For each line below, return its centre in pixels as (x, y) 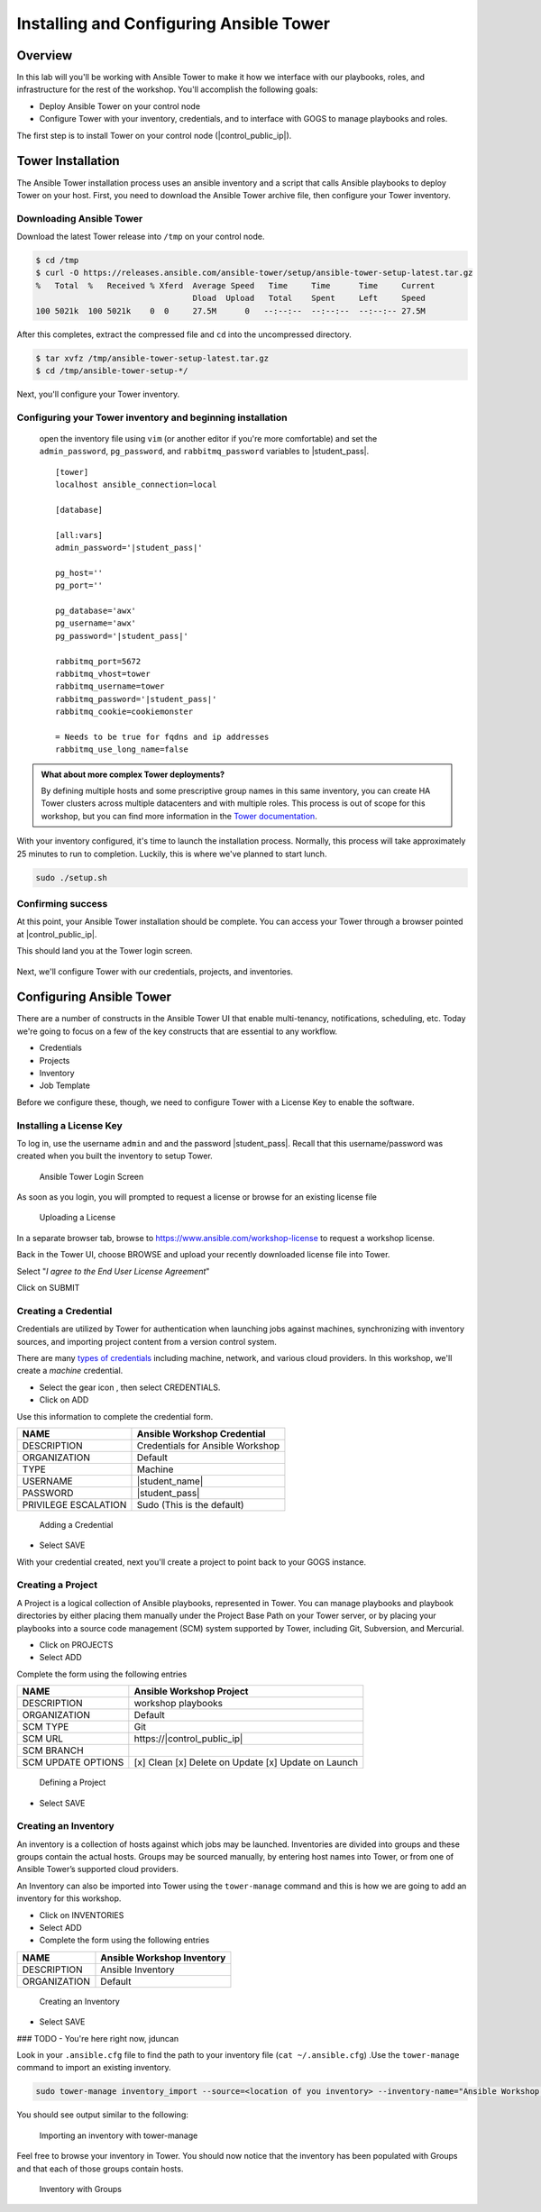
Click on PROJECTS (76, 1645)
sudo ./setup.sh (72, 877)
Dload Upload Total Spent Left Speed (309, 298)
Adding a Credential (76, 1524)
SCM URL (42, 1739)
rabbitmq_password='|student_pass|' (136, 699)
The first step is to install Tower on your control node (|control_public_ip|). (154, 135)
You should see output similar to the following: (103, 2115)
